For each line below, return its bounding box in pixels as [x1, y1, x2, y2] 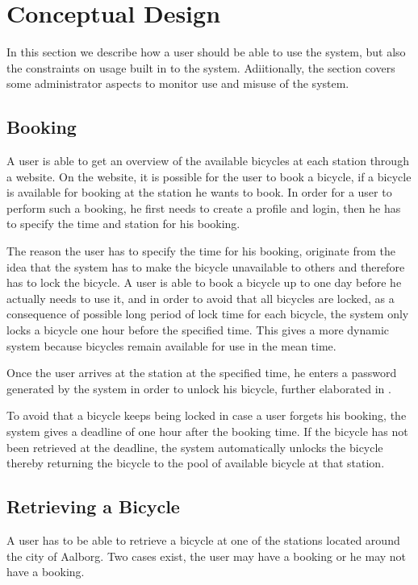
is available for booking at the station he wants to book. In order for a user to [6, 184, 392, 201]
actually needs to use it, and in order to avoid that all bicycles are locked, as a [6, 289, 395, 306]
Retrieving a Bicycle [6, 494, 180, 519]
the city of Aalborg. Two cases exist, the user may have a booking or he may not [6, 547, 407, 564]
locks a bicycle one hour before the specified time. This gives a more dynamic [6, 322, 390, 338]
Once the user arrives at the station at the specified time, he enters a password [6, 364, 397, 381]
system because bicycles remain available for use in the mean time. [6, 337, 336, 354]
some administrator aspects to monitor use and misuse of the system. [6, 75, 349, 92]
